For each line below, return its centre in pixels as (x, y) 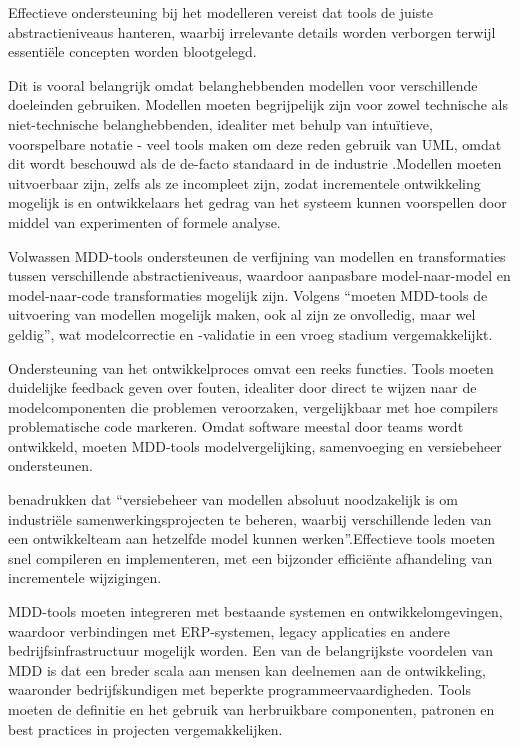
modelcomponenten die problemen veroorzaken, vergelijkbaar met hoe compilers (253, 406)
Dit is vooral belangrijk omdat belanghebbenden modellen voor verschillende (243, 84)
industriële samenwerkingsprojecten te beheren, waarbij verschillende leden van (250, 518)
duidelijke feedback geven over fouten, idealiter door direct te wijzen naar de (242, 387)
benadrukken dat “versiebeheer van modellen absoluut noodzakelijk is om (233, 499)
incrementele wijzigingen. (85, 577)
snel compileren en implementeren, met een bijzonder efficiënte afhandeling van (250, 557)
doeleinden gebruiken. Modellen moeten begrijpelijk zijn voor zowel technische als (258, 104)
